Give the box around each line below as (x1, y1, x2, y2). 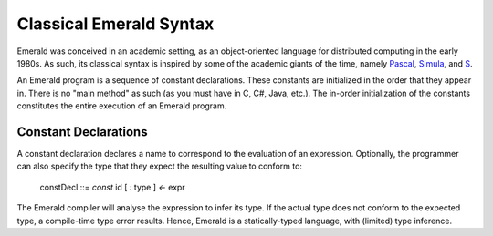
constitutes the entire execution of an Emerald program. (16, 100, 227, 111)
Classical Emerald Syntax (16, 14, 215, 34)
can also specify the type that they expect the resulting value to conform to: (16, 160, 303, 172)
